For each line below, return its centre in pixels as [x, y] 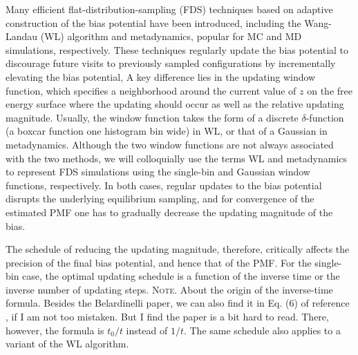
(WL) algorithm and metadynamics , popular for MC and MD [171, 36]
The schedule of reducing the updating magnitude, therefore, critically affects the [178, 249]
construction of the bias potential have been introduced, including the [153, 22]
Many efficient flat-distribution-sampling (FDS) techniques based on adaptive [169, 9]
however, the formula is [55, 330]
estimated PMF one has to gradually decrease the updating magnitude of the [169, 212]
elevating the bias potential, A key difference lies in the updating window [161, 76]
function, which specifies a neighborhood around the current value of [151, 90]
